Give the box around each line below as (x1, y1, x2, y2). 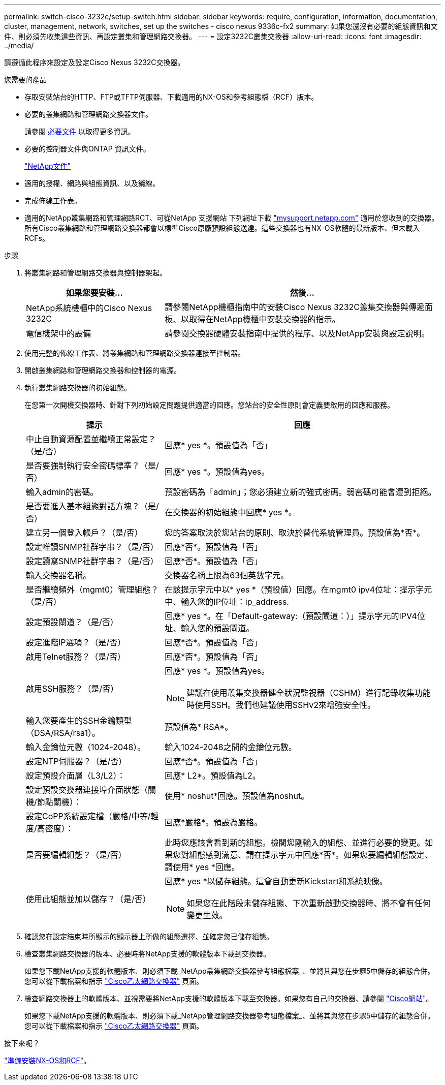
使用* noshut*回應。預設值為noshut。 (165, 791, 309, 801)
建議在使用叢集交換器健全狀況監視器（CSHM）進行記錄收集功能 (186, 688, 431, 698)
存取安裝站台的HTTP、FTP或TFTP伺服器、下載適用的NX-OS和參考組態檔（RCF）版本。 (24, 92, 319, 101)
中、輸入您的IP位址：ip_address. (165, 597, 289, 607)
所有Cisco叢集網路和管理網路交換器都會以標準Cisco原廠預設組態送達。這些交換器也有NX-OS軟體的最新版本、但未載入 (24, 224, 420, 232)
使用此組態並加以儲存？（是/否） (26, 894, 151, 904)
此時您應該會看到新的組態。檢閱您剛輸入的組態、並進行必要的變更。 (165, 838, 425, 848)
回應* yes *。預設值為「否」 (165, 440, 272, 450)
